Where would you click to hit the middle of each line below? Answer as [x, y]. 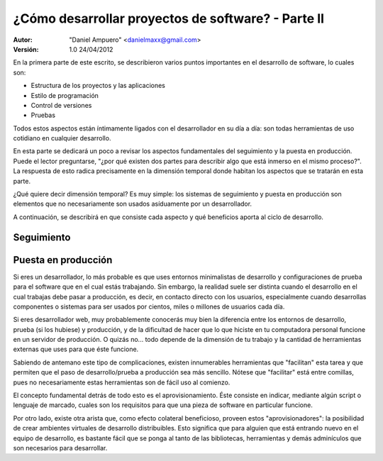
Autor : [23, 40]
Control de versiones [61, 105]
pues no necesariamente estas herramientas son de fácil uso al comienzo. [122, 382]
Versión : [26, 49]
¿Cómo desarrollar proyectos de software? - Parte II [169, 18]
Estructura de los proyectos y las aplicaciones [98, 86]
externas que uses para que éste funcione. [76, 349]
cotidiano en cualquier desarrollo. [62, 138]
